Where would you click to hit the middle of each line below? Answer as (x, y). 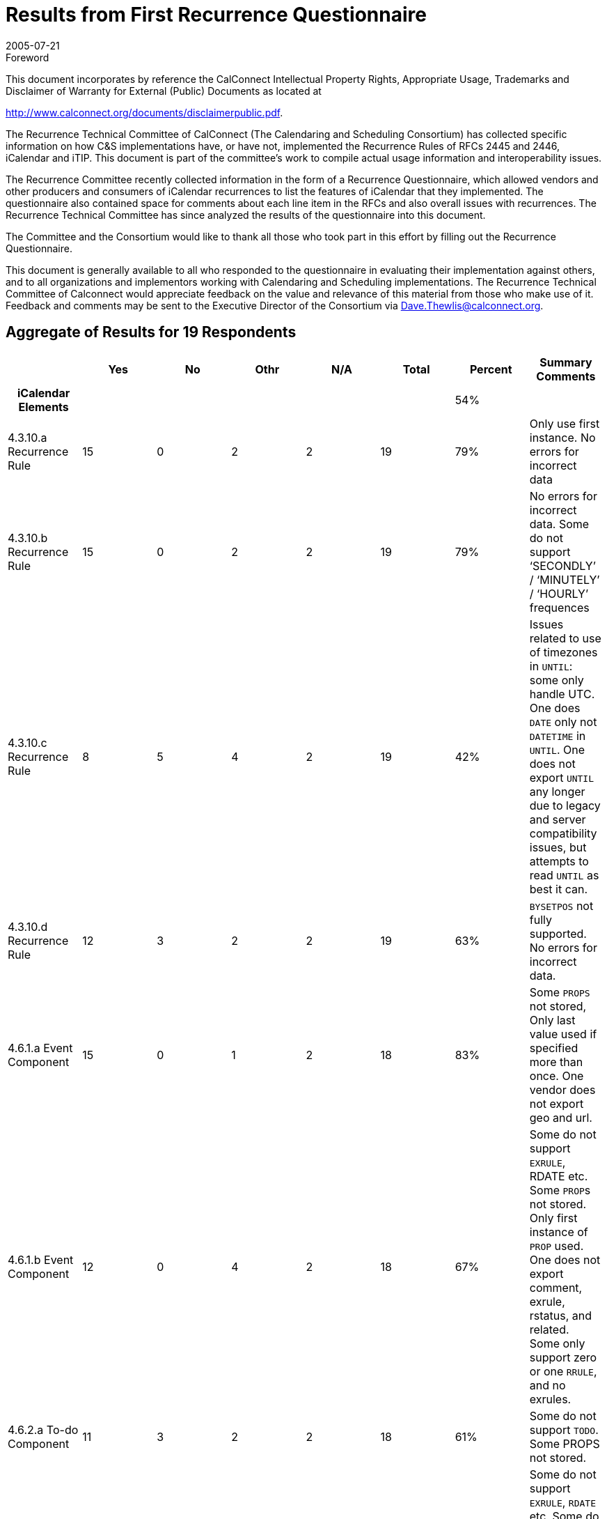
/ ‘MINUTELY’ (565, 579)
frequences (559, 607)
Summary (566, 362)
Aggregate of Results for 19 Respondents (151, 332)
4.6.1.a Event (40, 1048)
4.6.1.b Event (41, 1259)
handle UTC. (562, 694)
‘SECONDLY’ (562, 565)
